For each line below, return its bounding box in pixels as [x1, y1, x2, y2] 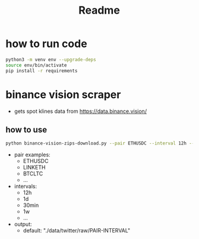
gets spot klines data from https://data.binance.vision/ [14, 108, 147, 115]
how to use [5, 124, 48, 134]
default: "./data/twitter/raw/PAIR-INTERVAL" [23, 227, 131, 234]
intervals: [14, 183, 37, 190]
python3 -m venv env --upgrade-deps [5, 56, 96, 62]
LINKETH [23, 164, 46, 171]
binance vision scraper [5, 87, 121, 101]
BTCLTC [23, 170, 43, 177]
